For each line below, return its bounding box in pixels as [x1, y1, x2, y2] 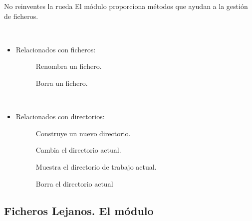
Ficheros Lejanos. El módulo [4, 203, 154, 218]
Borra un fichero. [35, 77, 88, 88]
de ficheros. [4, 10, 38, 21]
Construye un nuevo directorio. [35, 128, 131, 138]
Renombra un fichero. [35, 61, 102, 71]
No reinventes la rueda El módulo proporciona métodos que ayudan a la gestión [4, 1, 248, 11]
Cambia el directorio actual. [35, 145, 121, 155]
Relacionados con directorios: [15, 111, 105, 122]
